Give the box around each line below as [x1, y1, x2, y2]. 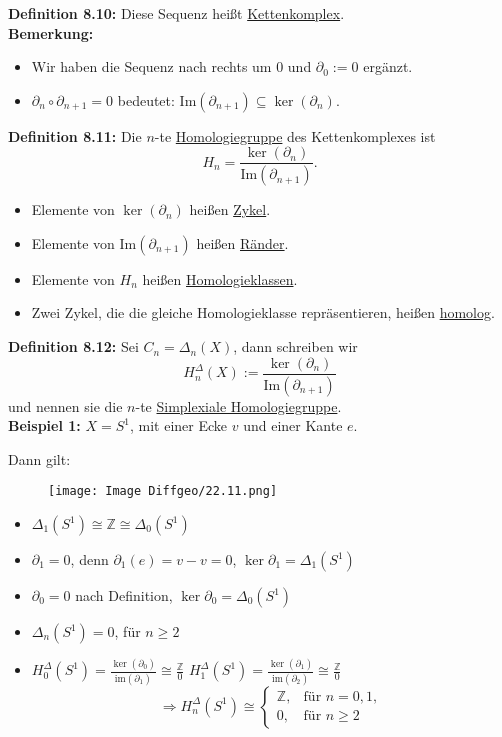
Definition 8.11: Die [8, 125, 142, 146]
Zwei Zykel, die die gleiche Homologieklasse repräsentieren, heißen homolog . [31, 302, 495, 323]
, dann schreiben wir [233, 336, 358, 357]
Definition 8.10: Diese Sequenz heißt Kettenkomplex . [8, 3, 345, 23]
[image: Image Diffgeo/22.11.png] [48, 484, 278, 499]
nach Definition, [75, 585, 173, 605]
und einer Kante [243, 415, 343, 436]
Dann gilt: [8, 448, 71, 469]
